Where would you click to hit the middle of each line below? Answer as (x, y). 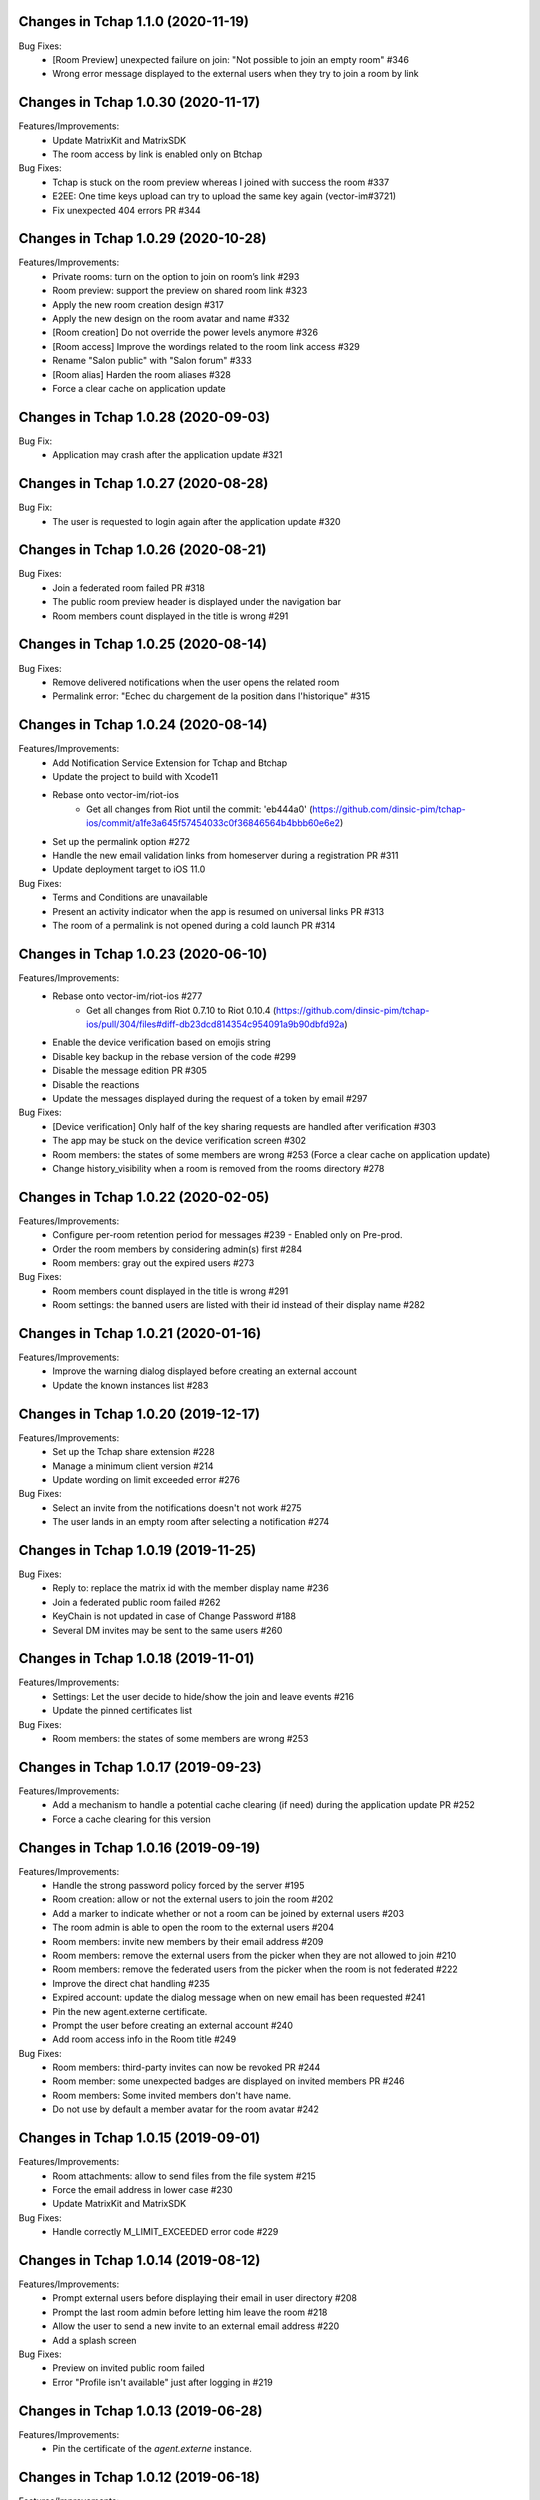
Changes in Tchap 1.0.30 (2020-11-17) (139, 102)
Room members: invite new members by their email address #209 (188, 1941)
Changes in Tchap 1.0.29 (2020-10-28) (142, 238)
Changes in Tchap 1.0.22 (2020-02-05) (144, 1196)
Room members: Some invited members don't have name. (172, 2095)
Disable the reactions (96, 1084)
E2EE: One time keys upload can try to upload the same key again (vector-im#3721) (224, 196)
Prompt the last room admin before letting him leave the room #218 (190, 2312)
